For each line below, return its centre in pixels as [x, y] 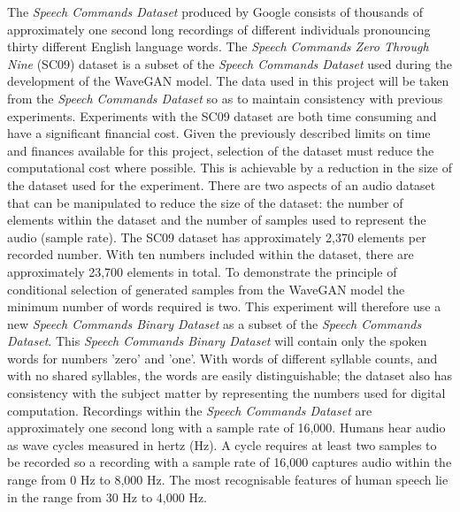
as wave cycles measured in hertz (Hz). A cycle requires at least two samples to [222, 444]
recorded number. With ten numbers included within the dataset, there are [211, 254]
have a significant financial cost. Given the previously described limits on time [219, 133]
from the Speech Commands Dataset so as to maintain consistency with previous [225, 98]
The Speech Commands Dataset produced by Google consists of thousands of [215, 11]
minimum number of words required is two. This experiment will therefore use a [224, 306]
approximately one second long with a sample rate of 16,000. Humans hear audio [226, 428]
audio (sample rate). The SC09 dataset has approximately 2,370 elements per [217, 237]
